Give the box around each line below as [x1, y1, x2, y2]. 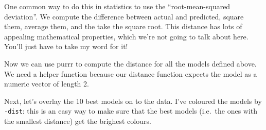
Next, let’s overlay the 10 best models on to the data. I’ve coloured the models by [4, 95, 262, 106]
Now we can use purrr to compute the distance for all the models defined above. [4, 58, 257, 69]
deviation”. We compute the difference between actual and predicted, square [4, 11, 244, 21]
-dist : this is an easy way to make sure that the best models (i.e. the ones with [4, 105, 258, 116]
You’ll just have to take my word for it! [4, 41, 128, 52]
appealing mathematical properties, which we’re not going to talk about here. [4, 31, 249, 41]
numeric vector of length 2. [4, 78, 89, 89]
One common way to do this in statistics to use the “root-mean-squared [4, 1, 230, 11]
